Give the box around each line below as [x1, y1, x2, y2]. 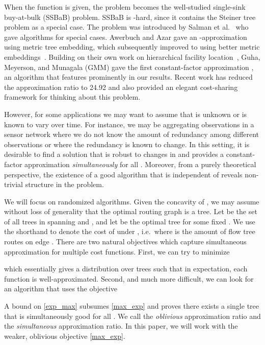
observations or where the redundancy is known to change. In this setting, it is [4, 139, 250, 149]
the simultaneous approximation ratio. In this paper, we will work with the [4, 320, 238, 331]
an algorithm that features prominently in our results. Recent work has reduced [4, 72, 253, 82]
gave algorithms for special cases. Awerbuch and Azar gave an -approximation [4, 31, 247, 42]
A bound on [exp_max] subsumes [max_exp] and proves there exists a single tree [4, 301, 259, 311]
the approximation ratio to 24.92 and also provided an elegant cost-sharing [4, 81, 238, 92]
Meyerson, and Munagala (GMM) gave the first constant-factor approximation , [4, 61, 254, 72]
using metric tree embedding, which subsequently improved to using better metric [4, 41, 260, 52]
